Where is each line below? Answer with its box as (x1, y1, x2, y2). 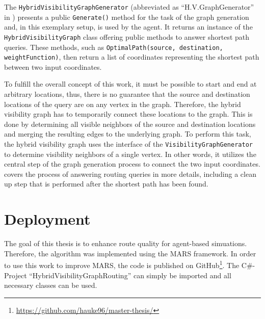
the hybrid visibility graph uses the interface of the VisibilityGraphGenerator (4, 139, 253, 149)
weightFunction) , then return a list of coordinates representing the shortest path (4, 51, 259, 62)
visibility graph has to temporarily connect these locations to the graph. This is (4, 109, 253, 119)
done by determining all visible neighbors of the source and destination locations (4, 118, 256, 129)
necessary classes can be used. (4, 280, 97, 290)
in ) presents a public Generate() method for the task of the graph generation (4, 11, 249, 22)
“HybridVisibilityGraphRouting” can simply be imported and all (29, 270, 231, 280)
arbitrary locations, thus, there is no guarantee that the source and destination (4, 89, 250, 99)
